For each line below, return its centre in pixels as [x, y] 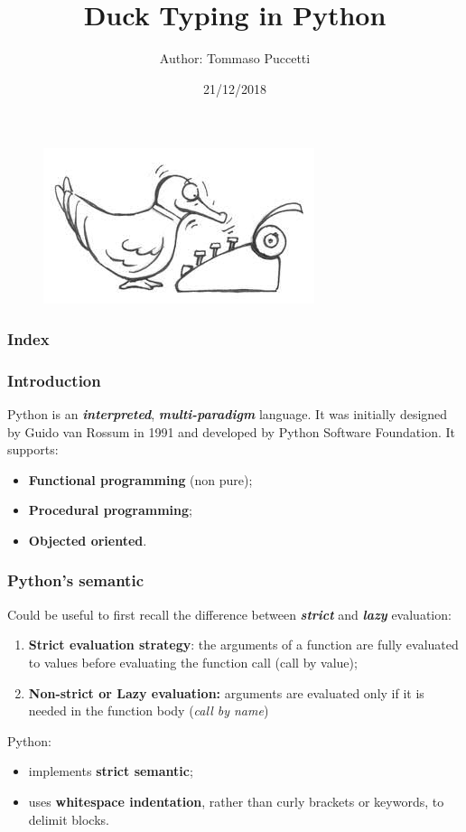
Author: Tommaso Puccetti [235, 58]
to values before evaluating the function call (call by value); [193, 662]
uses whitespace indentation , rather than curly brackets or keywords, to [236, 801]
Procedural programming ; [110, 510]
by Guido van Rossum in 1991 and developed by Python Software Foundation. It [231, 431]
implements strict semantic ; [111, 771]
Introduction [54, 380]
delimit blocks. [69, 819]
